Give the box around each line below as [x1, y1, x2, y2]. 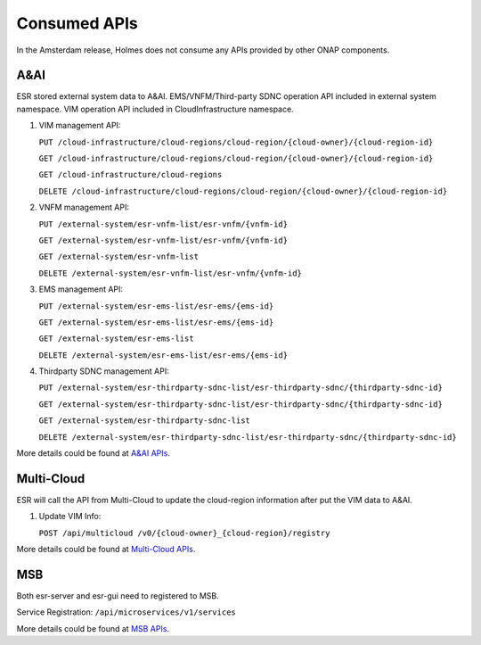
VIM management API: [38, 120, 121, 131]
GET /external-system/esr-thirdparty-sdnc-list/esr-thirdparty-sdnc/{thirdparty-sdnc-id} [38, 399, 443, 409]
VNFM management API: [38, 202, 129, 213]
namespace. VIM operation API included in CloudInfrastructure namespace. [16, 103, 294, 114]
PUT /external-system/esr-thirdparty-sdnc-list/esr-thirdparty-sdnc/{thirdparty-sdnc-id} [38, 383, 443, 393]
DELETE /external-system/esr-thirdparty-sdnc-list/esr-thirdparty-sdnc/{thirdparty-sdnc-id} [38, 432, 458, 442]
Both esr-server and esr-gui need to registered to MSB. [16, 591, 219, 601]
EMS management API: [38, 284, 124, 294]
